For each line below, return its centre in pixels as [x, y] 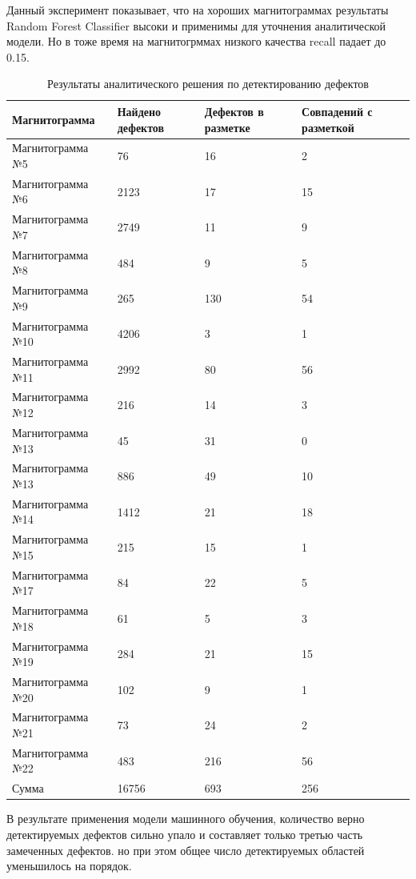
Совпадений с [337, 111]
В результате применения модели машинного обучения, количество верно [186, 819]
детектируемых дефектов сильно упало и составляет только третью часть [185, 834]
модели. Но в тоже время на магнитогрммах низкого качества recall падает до [196, 41]
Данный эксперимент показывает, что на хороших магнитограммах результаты [198, 10]
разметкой [328, 127]
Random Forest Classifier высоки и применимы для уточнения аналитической [196, 25]
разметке [227, 127]
